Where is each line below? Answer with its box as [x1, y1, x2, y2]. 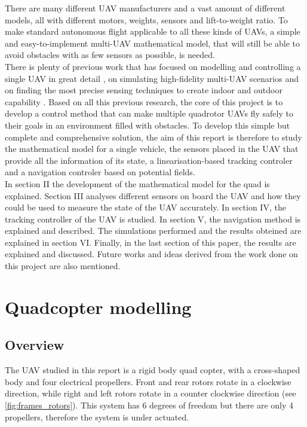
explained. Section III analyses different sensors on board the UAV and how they [5, 189, 301, 202]
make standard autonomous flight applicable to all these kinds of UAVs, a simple [5, 25, 300, 38]
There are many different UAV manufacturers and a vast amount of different [5, 2, 285, 14]
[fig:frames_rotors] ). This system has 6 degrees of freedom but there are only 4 [5, 399, 294, 411]
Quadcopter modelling [5, 294, 192, 319]
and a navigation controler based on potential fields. [5, 166, 195, 178]
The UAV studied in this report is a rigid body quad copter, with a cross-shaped [5, 364, 300, 376]
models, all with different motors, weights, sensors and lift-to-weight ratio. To [5, 13, 288, 26]
